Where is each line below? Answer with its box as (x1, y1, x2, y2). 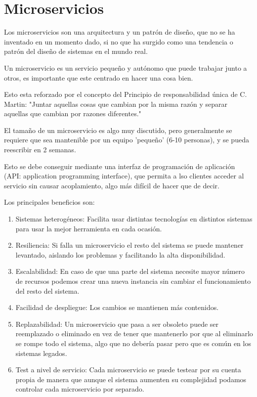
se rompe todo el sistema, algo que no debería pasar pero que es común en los (15, 338, 251, 348)
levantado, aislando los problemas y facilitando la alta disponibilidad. (15, 249, 225, 260)
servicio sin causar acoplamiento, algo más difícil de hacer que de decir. (4, 180, 219, 190)
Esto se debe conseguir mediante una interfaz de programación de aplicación (4, 161, 235, 171)
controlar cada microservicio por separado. (15, 384, 144, 394)
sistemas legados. (15, 348, 67, 358)
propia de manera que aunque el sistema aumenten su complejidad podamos (15, 374, 247, 384)
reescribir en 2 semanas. (4, 144, 76, 155)
